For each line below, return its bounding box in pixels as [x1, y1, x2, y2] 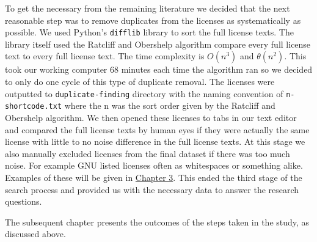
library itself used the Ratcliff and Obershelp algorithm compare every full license [5, 37, 311, 50]
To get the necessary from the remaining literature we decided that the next [5, 2, 290, 14]
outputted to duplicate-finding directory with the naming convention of [5, 87, 283, 100]
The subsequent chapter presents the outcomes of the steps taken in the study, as [5, 215, 310, 228]
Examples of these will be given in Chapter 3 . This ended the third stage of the [5, 170, 302, 183]
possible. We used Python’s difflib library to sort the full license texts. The [5, 26, 294, 38]
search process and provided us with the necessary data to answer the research [5, 183, 299, 196]
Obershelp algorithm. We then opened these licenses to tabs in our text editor [5, 111, 297, 123]
